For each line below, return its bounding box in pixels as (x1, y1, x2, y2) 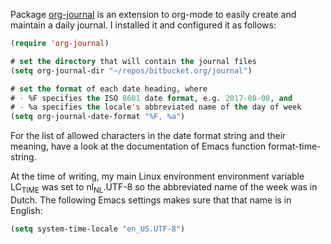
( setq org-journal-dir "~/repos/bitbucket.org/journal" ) (10, 65, 253, 76)
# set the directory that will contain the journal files (10, 56, 257, 66)
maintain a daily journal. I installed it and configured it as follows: (10, 19, 277, 31)
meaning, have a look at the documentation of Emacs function (10, 140, 267, 153)
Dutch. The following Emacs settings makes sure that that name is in (10, 194, 292, 206)
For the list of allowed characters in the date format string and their (10, 130, 287, 142)
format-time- (268, 140, 322, 153)
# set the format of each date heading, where (10, 84, 208, 94)
